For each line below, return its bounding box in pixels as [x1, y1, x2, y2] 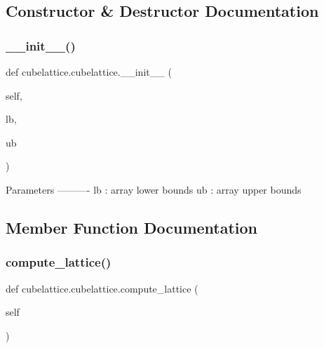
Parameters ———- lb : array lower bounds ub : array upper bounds [6, 182, 302, 196]
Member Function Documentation [6, 216, 258, 238]
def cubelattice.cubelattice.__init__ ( [6, 65, 172, 79]
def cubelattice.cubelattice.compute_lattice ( [6, 281, 198, 295]
